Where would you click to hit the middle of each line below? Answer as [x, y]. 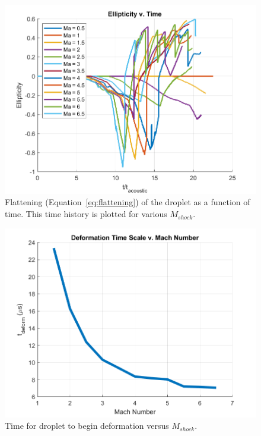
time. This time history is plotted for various [86, 214]
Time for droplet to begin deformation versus [87, 426]
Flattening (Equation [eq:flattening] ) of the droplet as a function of [128, 202]
